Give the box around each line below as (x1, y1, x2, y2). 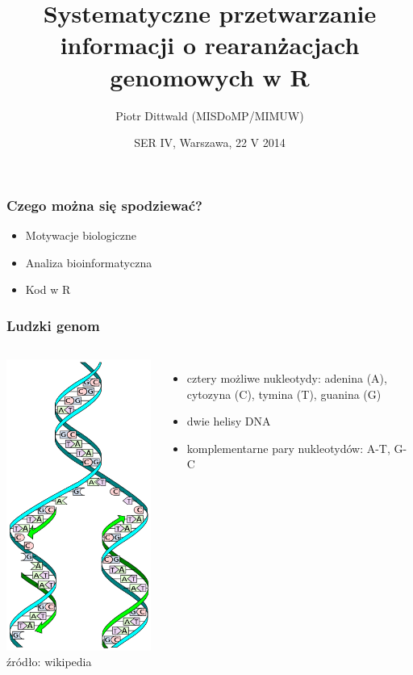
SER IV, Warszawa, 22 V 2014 (134, 134, 286, 151)
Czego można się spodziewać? (6, 195, 202, 215)
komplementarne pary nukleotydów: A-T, (186, 439, 390, 456)
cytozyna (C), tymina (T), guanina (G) (186, 385, 382, 402)
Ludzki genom (6, 315, 100, 335)
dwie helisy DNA (186, 413, 271, 430)
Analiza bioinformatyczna (25, 254, 152, 270)
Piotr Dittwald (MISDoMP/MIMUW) (115, 107, 304, 124)
